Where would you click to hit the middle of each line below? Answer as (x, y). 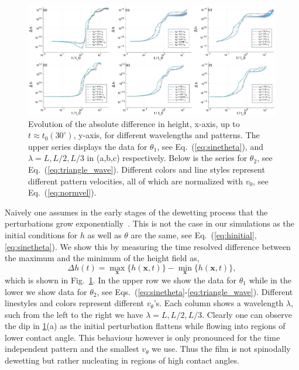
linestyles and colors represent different (75, 303)
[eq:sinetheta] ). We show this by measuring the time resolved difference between (148, 246)
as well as (104, 234)
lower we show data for (46, 291)
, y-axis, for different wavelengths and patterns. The (166, 135)
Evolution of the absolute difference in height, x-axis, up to (134, 123)
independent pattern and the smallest (72, 349)
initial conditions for (41, 234)
